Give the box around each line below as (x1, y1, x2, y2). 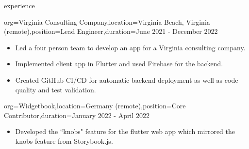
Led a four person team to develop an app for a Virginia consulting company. (15, 42, 246, 52)
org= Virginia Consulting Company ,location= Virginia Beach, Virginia (4, 16, 210, 27)
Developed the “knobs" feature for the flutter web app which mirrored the (15, 126, 235, 136)
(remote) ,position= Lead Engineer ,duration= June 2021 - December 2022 (4, 26, 218, 36)
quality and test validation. (15, 84, 96, 94)
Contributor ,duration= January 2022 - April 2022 (4, 110, 149, 120)
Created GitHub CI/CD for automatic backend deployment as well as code (15, 74, 238, 85)
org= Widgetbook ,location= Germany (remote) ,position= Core (4, 101, 186, 111)
